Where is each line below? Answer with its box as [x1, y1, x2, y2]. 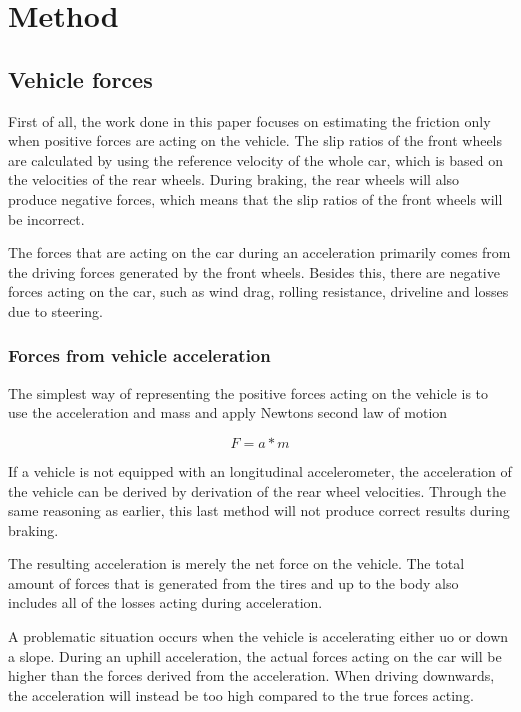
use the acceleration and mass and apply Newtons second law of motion [8, 402, 448, 423]
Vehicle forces [8, 63, 153, 94]
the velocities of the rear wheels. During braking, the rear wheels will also [8, 169, 460, 190]
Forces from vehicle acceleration [8, 343, 271, 368]
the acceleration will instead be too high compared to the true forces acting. [8, 684, 474, 705]
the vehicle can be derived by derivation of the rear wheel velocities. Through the [8, 480, 507, 501]
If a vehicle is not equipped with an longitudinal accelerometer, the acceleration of [8, 460, 512, 481]
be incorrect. [8, 208, 85, 229]
